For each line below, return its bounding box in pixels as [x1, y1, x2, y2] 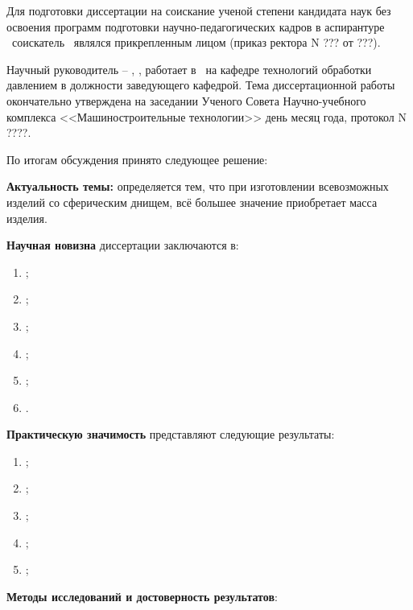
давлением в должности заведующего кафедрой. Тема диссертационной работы [6, 76, 395, 93]
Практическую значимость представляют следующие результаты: [6, 426, 335, 443]
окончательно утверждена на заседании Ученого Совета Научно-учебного [6, 92, 366, 109]
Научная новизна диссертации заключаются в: [6, 237, 239, 253]
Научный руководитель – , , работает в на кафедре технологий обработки [6, 60, 372, 77]
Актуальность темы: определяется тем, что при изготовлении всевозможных [6, 178, 389, 195]
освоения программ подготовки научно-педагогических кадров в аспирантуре [6, 18, 385, 35]
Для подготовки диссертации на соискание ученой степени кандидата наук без [6, 2, 391, 19]
